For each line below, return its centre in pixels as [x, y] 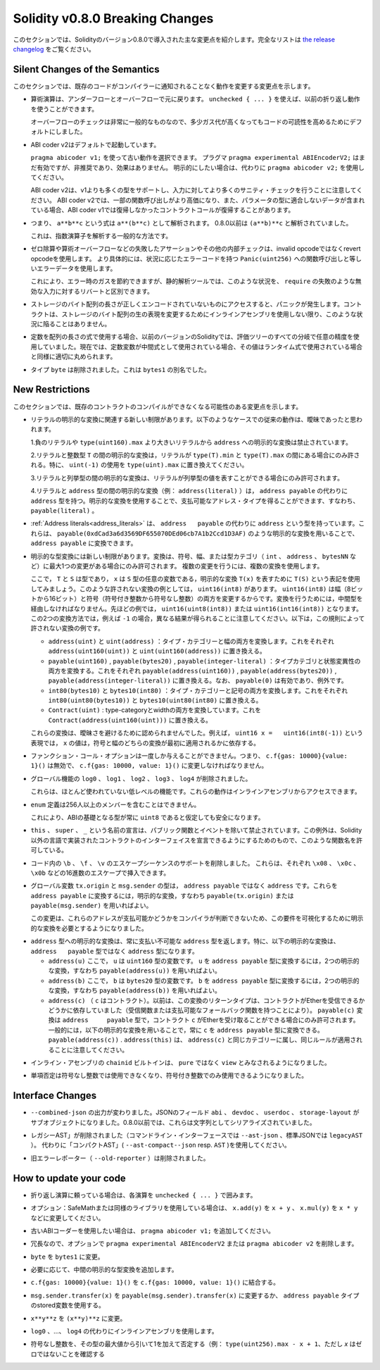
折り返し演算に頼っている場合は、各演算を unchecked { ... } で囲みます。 [144, 1195]
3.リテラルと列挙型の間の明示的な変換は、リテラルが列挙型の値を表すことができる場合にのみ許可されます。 [187, 478]
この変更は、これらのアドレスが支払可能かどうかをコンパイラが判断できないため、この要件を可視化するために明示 [197, 918]
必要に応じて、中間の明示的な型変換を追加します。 [104, 1270]
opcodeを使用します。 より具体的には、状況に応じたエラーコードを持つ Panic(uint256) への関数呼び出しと [190, 259]
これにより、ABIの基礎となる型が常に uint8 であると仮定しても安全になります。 [147, 817]
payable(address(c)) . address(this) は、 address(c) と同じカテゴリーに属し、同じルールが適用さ [202, 1040]
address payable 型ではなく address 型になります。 [114, 951]
